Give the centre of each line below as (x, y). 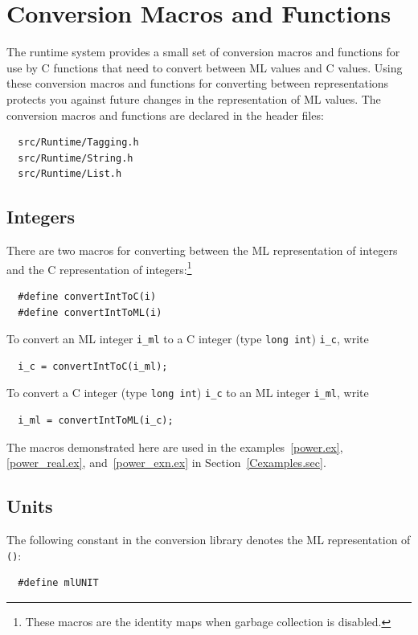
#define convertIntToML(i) (90, 312)
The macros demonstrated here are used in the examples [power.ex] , (175, 447)
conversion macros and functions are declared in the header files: (165, 115)
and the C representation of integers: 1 (99, 268)
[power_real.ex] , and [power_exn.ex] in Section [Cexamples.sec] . (166, 463)
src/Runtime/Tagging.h (78, 143)
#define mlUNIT (58, 583)
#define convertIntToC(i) (87, 296)
